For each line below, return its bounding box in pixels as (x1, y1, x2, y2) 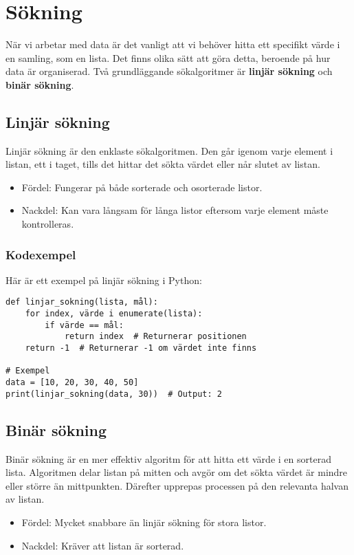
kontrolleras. (21, 217, 74, 231)
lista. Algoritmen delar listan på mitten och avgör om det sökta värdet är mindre (5, 465, 348, 479)
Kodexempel (5, 246, 76, 263)
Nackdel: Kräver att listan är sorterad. (21, 538, 184, 552)
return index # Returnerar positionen (64, 331, 247, 342)
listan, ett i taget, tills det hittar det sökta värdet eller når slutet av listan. (5, 157, 320, 171)
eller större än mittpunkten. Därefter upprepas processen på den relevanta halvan (5, 478, 349, 492)
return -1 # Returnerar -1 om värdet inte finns (25, 343, 257, 353)
